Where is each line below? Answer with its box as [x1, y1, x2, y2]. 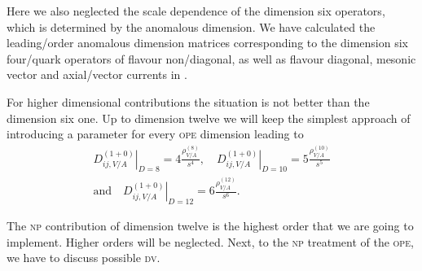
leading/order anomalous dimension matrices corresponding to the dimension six [7, 34, 409, 51]
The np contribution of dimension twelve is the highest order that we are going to [7, 217, 414, 234]
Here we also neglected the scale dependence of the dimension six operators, [7, 2, 385, 19]
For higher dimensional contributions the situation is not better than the [7, 93, 370, 110]
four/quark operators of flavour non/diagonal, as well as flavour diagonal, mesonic [7, 50, 416, 67]
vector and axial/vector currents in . [7, 66, 187, 83]
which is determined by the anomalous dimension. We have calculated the [7, 18, 376, 35]
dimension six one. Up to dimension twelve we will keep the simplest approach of [7, 109, 411, 126]
